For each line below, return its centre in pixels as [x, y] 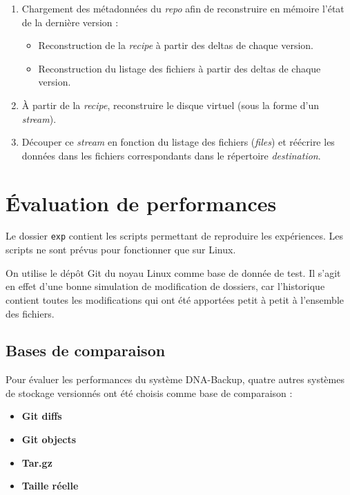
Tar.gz [37, 462]
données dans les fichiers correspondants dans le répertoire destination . [171, 155]
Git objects [49, 439]
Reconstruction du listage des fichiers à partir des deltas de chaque [179, 68]
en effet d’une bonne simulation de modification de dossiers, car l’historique [165, 286]
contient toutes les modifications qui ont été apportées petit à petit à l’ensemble [175, 299]
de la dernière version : [70, 22]
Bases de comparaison [86, 350]
